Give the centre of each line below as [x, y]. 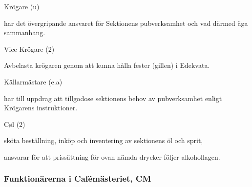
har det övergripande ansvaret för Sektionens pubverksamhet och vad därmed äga [126, 23]
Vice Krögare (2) [29, 49]
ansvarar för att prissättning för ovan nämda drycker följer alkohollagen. [112, 156]
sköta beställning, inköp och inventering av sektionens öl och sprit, [104, 140]
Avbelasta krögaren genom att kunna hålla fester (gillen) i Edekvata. [107, 65]
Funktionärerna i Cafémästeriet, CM [78, 178]
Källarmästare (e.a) [33, 81]
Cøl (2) [15, 124]
